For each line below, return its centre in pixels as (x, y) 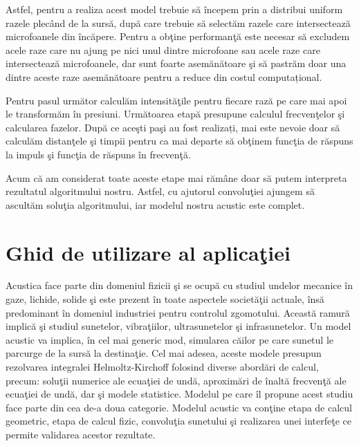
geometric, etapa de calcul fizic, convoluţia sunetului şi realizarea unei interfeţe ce (178, 421)
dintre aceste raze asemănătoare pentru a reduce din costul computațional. (164, 76)
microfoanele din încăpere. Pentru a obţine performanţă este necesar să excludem (178, 36)
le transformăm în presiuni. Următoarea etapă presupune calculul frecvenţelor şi (175, 114)
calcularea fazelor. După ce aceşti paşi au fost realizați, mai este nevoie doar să (173, 127)
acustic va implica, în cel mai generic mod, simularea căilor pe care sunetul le (169, 339)
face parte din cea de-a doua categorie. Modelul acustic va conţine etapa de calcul (179, 407)
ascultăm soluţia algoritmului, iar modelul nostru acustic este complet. (155, 204)
